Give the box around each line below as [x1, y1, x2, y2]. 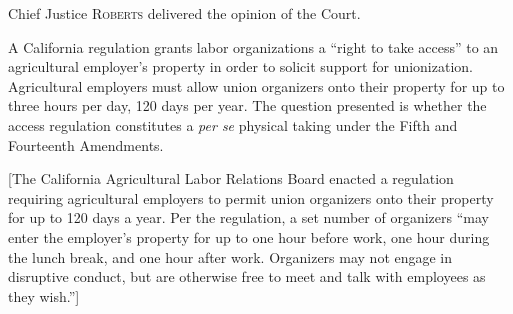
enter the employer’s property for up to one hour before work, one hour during [8, 226, 490, 247]
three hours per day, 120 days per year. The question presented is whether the [8, 95, 487, 116]
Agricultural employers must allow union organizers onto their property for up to [8, 75, 505, 96]
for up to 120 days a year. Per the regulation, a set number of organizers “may [8, 207, 489, 228]
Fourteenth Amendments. [8, 134, 164, 155]
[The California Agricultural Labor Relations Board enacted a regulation [8, 168, 454, 189]
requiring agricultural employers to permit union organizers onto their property [8, 187, 494, 208]
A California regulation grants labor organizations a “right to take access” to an [8, 36, 499, 57]
